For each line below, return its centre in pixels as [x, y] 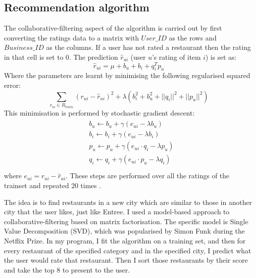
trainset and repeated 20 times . [52, 185]
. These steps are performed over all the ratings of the [148, 176]
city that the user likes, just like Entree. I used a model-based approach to [117, 212]
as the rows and [193, 37]
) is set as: [221, 57]
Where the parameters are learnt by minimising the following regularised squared [127, 75]
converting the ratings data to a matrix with [72, 37]
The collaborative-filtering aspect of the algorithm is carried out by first [113, 28]
